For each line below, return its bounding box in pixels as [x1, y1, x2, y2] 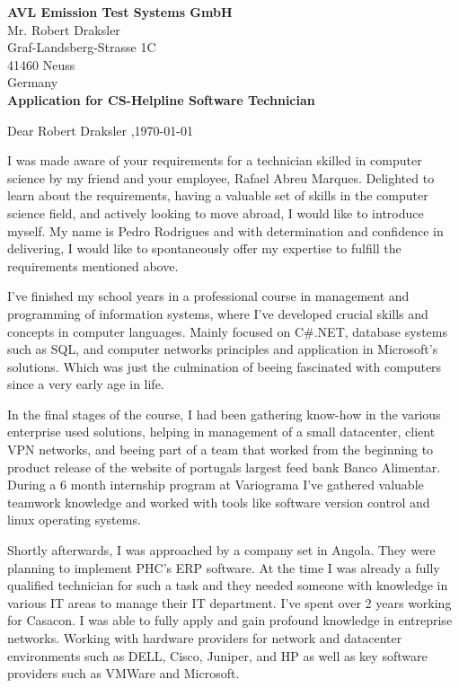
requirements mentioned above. [7, 256, 179, 275]
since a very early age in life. [7, 375, 164, 393]
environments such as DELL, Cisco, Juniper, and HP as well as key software [7, 646, 428, 665]
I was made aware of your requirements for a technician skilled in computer [7, 151, 422, 170]
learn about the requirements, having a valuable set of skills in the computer [7, 186, 428, 205]
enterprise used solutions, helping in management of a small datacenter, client [7, 422, 436, 441]
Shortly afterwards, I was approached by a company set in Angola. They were [7, 541, 436, 560]
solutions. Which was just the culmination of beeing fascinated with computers [7, 357, 442, 375]
